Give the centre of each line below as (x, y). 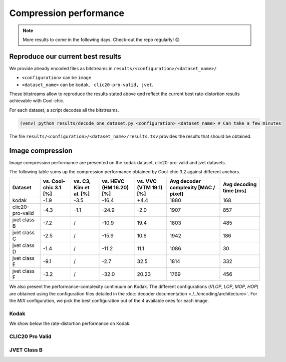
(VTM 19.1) (150, 188)
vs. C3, (82, 181)
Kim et (81, 188)
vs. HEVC (113, 181)
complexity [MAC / (192, 188)
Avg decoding (240, 184)
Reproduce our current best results (65, 56)
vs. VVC (147, 181)
